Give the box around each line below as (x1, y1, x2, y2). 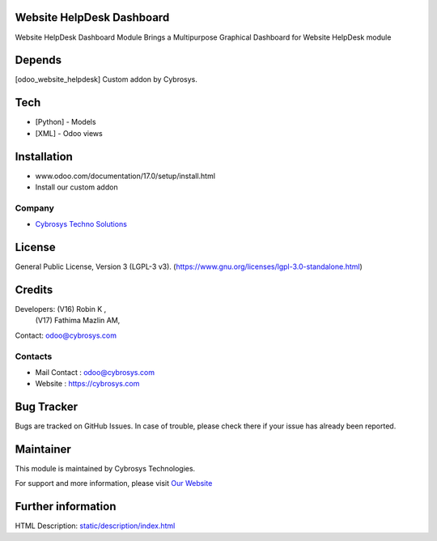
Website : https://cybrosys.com (35, 379, 140, 389)
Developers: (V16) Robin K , (15, 304, 107, 313)
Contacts (15, 351, 53, 362)
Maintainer (15, 442, 72, 456)
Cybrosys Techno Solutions (35, 219, 127, 229)
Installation (15, 150, 73, 164)
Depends (15, 53, 62, 67)
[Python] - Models (35, 117, 96, 127)
